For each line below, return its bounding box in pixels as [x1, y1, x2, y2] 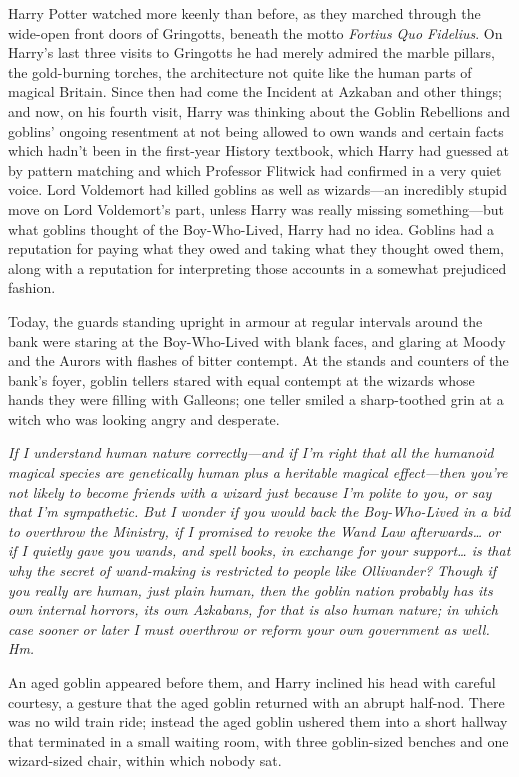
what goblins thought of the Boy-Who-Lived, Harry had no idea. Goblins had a [8, 218, 495, 239]
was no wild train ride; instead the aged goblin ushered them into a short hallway [8, 711, 508, 732]
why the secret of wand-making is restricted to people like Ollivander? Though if [8, 560, 497, 581]
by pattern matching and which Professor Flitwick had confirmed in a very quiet [8, 159, 502, 180]
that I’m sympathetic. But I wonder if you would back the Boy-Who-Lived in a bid [8, 501, 511, 522]
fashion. [8, 277, 56, 298]
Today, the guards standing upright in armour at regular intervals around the [8, 310, 483, 331]
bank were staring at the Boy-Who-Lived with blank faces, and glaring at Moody [8, 330, 506, 351]
